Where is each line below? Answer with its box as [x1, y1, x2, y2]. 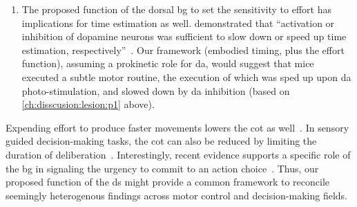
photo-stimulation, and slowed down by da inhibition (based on [21, 83, 290, 98]
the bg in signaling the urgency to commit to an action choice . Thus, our [6, 161, 319, 175]
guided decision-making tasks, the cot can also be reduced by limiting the [6, 134, 317, 148]
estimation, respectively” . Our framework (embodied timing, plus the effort [21, 42, 345, 57]
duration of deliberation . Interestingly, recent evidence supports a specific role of [6, 147, 351, 161]
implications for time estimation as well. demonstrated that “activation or [21, 15, 335, 30]
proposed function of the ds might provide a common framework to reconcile [6, 174, 329, 189]
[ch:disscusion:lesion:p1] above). [21, 97, 155, 111]
